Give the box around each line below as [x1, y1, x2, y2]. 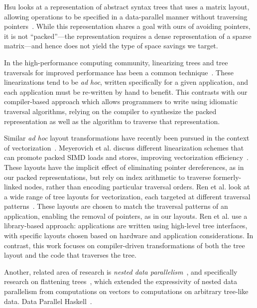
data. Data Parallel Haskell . [4, 296, 92, 306]
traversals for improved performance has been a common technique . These [4, 67, 234, 77]
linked [4, 181, 22, 192]
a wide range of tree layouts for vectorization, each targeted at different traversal [4, 191, 251, 201]
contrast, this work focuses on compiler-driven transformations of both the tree [4, 240, 245, 250]
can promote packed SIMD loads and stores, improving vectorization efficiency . [4, 152, 249, 162]
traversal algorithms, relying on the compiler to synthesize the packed [4, 106, 217, 116]
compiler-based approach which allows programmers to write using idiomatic [4, 96, 238, 107]
